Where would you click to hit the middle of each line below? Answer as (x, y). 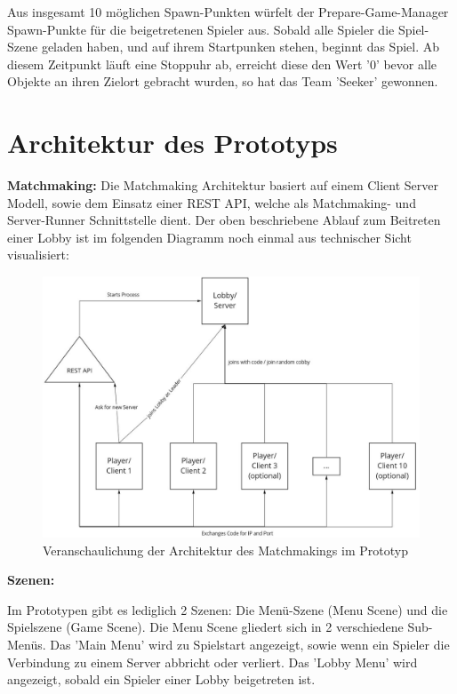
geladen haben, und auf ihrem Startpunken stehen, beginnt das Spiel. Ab (241, 47)
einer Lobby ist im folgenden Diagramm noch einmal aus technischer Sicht (209, 237)
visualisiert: (38, 255)
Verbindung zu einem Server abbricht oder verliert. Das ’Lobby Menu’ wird (212, 662)
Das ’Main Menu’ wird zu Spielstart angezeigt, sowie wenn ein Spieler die (250, 645)
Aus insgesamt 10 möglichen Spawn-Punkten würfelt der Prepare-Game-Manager (228, 12)
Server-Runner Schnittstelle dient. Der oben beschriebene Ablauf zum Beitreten (224, 220)
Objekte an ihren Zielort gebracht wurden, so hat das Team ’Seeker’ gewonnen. (223, 81)
